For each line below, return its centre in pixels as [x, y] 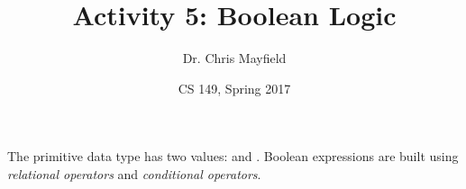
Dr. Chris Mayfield [234, 58]
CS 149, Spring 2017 [234, 88]
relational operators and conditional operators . [134, 173]
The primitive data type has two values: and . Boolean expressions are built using [233, 156]
